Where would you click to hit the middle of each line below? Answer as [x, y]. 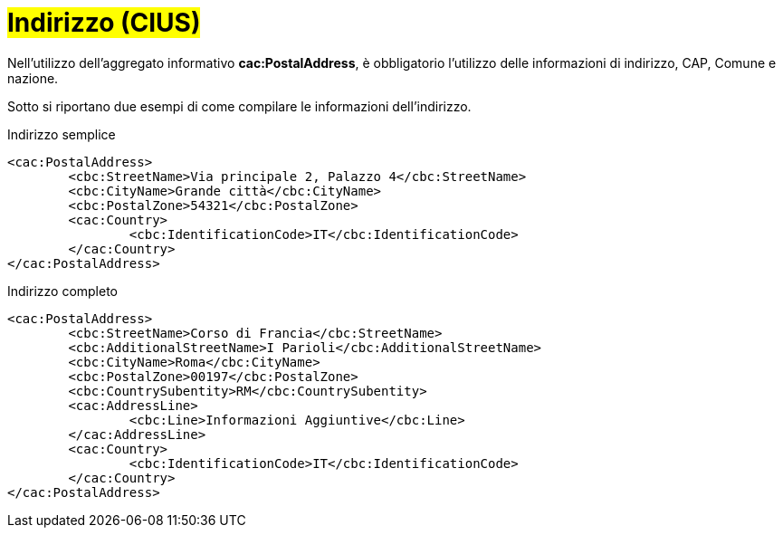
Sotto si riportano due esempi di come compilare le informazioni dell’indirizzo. [239, 106]
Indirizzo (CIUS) [104, 23]
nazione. [33, 78]
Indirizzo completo [63, 291]
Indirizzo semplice [62, 134]
